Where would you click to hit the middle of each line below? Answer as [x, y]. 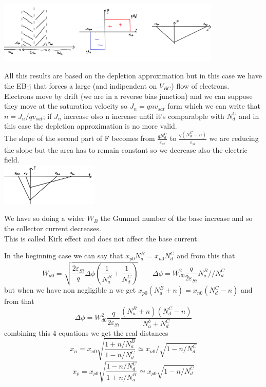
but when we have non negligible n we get [70, 290]
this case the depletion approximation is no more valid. [91, 126]
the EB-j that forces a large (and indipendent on [81, 86]
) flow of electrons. [200, 86]
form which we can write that [214, 106]
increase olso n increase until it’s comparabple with [144, 116]
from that [19, 301]
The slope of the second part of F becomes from [80, 138]
